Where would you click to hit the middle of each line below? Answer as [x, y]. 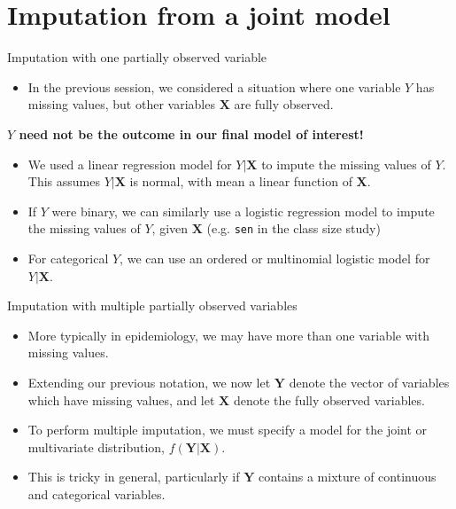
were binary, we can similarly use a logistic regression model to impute [243, 211]
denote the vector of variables [369, 382]
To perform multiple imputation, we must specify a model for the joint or [228, 430]
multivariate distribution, [96, 446]
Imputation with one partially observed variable [137, 57]
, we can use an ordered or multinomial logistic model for [275, 258]
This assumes [64, 181]
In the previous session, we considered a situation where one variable [214, 86]
